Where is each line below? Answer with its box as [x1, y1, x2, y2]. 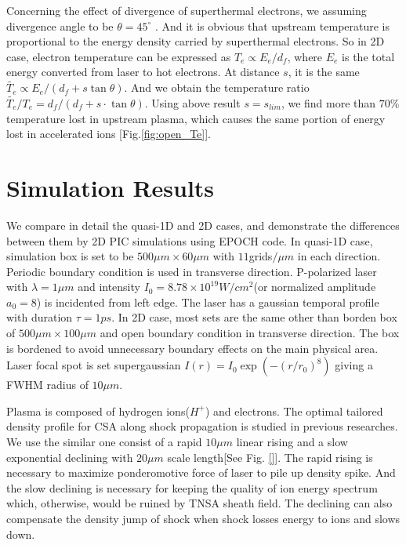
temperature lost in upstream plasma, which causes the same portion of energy [6, 110, 386, 126]
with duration [6, 309, 73, 325]
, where [287, 48, 323, 64]
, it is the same [288, 64, 360, 80]
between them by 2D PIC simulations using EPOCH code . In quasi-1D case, [6, 232, 373, 249]
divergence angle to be [6, 17, 114, 34]
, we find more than [281, 95, 376, 111]
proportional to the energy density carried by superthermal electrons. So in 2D [6, 33, 385, 49]
